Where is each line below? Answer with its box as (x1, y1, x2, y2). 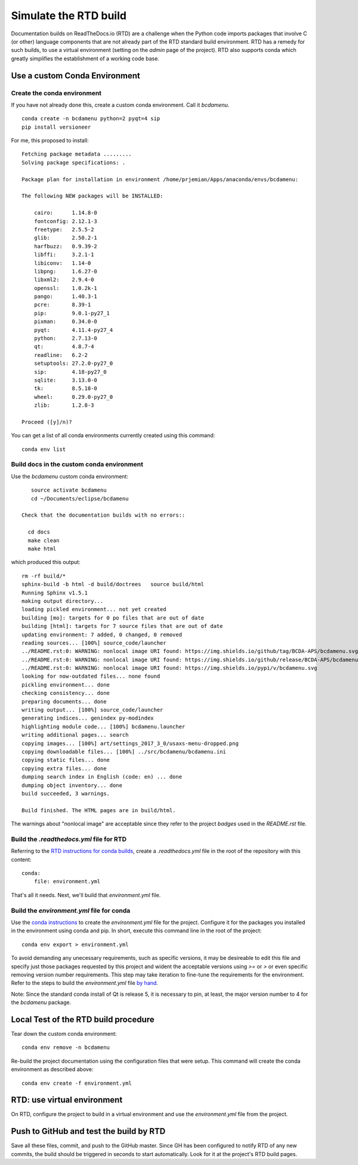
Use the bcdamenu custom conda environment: (11, 472, 128, 480)
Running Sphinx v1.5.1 (21, 589, 88, 596)
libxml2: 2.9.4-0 (33, 276, 94, 283)
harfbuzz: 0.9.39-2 (33, 243, 98, 249)
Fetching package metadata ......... (21, 151, 132, 158)
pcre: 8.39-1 (33, 301, 91, 308)
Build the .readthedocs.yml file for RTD (11, 835, 127, 843)
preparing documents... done (21, 698, 107, 705)
